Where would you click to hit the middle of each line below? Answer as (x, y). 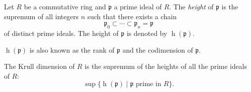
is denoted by (147, 33)
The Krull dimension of (39, 66)
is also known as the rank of (72, 49)
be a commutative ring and (65, 6)
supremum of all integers (41, 16)
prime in (149, 84)
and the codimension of (158, 49)
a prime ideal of (138, 6)
